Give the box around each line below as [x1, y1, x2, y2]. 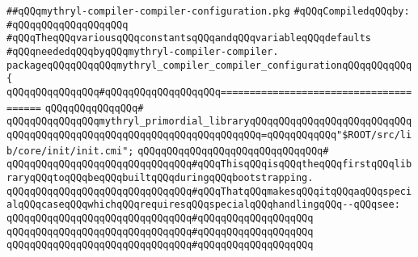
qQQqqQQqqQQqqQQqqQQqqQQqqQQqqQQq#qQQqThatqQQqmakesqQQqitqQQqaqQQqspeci [6, 185, 412, 197]
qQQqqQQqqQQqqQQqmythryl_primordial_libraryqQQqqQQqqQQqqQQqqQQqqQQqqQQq [6, 116, 412, 128]
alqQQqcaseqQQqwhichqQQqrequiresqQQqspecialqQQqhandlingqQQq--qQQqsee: [6, 199, 400, 211]
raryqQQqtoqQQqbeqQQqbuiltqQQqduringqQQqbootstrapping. [6, 171, 314, 183]
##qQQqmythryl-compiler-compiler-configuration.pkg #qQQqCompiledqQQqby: [6, 6, 410, 17]
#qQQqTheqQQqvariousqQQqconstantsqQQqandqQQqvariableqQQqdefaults [6, 32, 372, 44]
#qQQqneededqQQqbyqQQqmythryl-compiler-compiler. [6, 45, 279, 57]
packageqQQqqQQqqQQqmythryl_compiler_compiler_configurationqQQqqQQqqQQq [6, 59, 412, 71]
